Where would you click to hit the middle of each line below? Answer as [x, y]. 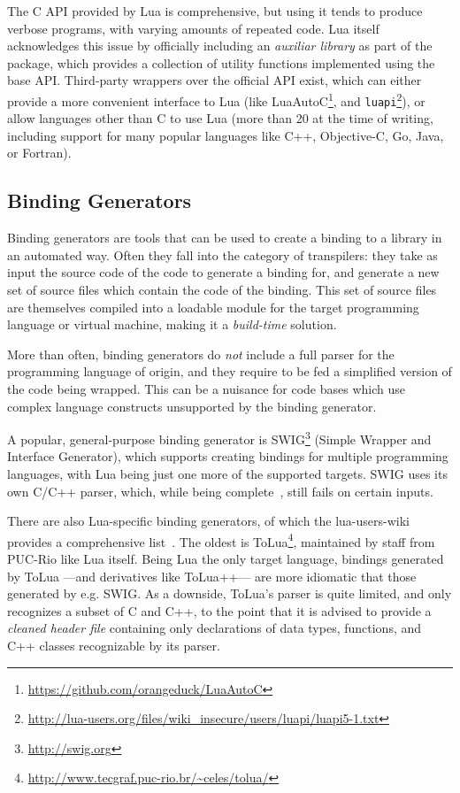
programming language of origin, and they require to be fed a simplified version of [230, 371]
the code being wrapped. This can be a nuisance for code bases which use [206, 389]
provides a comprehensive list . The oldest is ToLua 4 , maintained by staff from [221, 540]
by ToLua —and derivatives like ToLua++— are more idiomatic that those [212, 576]
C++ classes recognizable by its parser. [114, 646]
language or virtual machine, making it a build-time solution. [172, 324]
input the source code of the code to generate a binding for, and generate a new [223, 272]
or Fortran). [39, 153]
